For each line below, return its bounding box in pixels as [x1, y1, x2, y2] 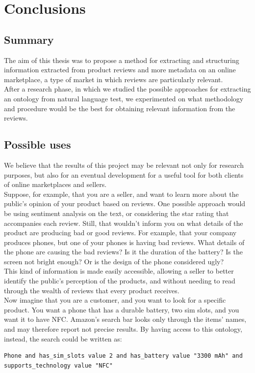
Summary [4, 31, 54, 47]
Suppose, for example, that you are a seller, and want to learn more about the [4, 188, 239, 199]
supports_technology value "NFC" [4, 362, 113, 369]
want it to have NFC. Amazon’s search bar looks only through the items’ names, [4, 314, 247, 324]
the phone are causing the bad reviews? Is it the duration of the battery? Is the [4, 247, 243, 257]
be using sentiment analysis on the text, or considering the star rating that [4, 208, 229, 218]
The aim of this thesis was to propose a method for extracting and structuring [4, 55, 239, 65]
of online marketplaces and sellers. [4, 179, 107, 189]
